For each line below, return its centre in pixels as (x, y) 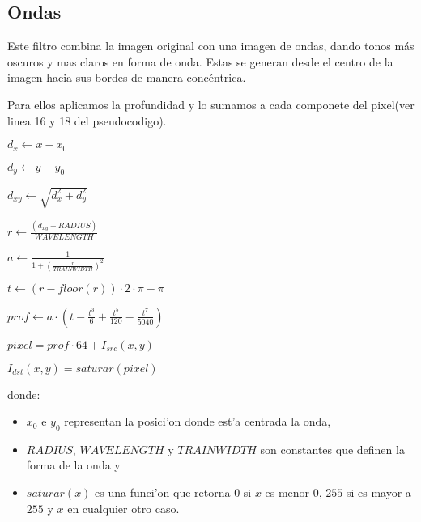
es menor (287, 492)
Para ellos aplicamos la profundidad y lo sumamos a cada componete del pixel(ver (211, 104)
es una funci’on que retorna (163, 492)
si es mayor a (378, 492)
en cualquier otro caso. (123, 508)
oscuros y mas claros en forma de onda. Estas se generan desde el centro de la (200, 61)
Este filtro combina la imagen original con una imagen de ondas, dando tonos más (211, 46)
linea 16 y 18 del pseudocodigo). (87, 120)
